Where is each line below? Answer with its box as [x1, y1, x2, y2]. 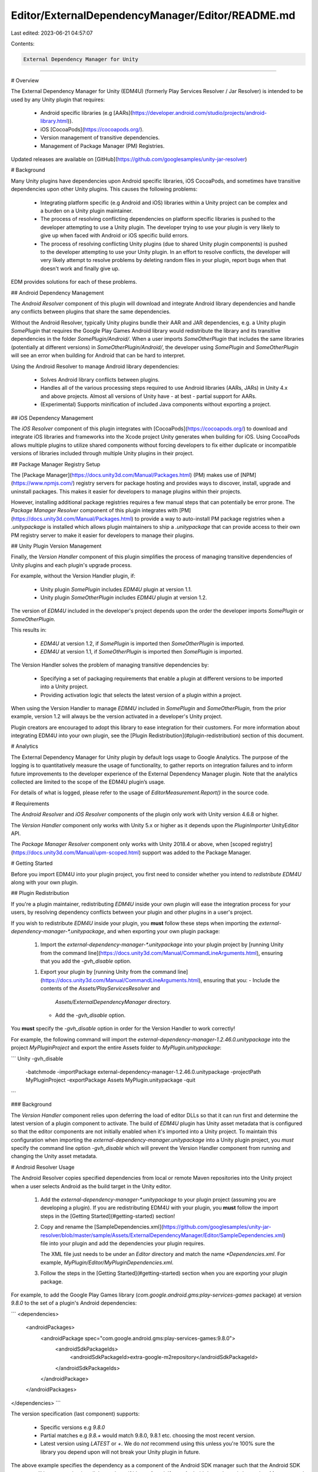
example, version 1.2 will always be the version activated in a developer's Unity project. [11, 713, 223, 720]
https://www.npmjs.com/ [12, 480, 73, 487]
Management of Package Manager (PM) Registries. [40, 142, 165, 150]
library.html [40, 118, 68, 125]
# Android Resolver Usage [11, 1163, 75, 1171]
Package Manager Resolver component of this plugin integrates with [11, 507, 178, 514]
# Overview [11, 77, 39, 84]
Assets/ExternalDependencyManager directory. [55, 998, 171, 1005]
